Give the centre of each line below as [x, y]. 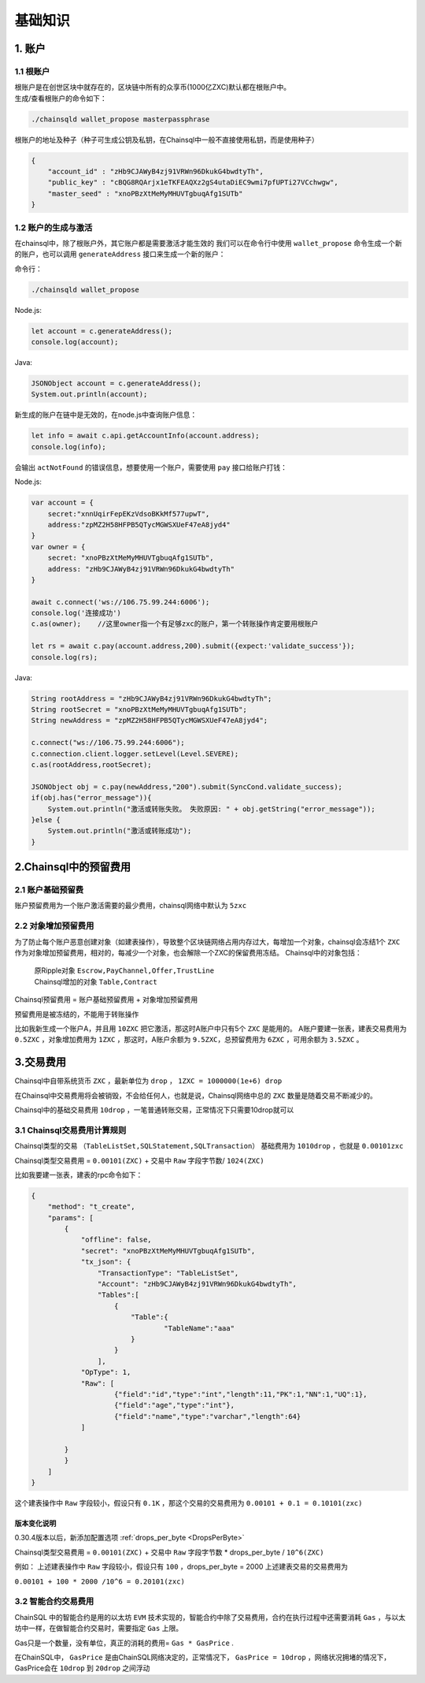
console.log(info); [68, 447]
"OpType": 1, [106, 1372]
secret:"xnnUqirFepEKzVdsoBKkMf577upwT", [129, 514]
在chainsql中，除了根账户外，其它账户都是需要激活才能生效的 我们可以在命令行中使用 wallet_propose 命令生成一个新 [208, 243]
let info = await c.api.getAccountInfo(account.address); [145, 436]
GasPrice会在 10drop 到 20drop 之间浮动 [82, 1668]
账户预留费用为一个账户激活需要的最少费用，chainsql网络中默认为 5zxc [131, 906]
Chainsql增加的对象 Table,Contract [96, 981]
